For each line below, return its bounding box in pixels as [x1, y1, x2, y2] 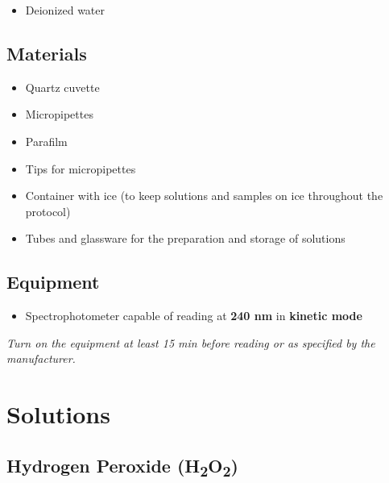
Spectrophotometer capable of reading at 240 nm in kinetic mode [25, 307, 362, 324]
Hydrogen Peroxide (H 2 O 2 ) [6, 452, 238, 481]
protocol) [25, 202, 71, 219]
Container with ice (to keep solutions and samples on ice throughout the [25, 187, 383, 204]
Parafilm [25, 132, 68, 149]
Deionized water [25, 2, 106, 18]
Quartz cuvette [25, 78, 100, 95]
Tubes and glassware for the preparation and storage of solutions [25, 230, 346, 247]
